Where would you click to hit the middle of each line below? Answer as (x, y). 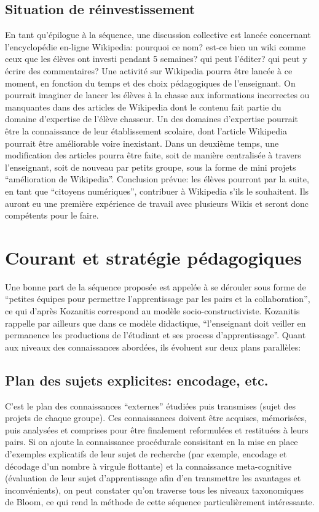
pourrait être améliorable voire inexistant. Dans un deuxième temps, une (142, 143)
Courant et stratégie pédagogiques (154, 257)
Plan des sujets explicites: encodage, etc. (137, 380)
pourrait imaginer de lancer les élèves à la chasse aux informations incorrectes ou (157, 95)
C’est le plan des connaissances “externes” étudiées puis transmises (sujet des (151, 405)
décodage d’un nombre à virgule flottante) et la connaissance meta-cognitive (148, 466)
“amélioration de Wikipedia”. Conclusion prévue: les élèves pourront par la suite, (157, 179)
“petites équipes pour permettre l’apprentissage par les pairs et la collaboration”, (158, 299)
